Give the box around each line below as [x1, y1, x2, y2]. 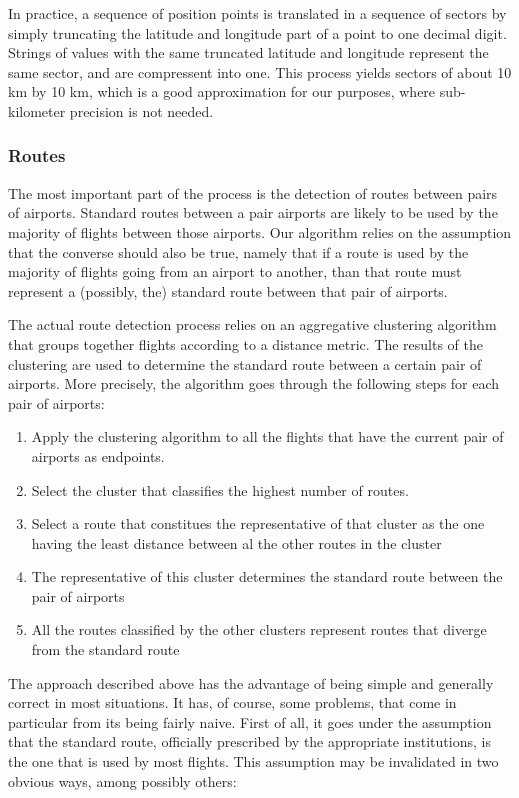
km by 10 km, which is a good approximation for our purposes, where [8, 81, 436, 102]
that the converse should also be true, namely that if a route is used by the [8, 241, 469, 262]
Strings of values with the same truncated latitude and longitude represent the [8, 42, 489, 63]
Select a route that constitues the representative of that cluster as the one [31, 513, 485, 534]
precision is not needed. [69, 100, 214, 121]
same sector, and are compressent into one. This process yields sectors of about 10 [8, 61, 512, 82]
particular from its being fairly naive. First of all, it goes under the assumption [8, 711, 492, 732]
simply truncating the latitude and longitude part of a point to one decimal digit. [8, 22, 507, 43]
